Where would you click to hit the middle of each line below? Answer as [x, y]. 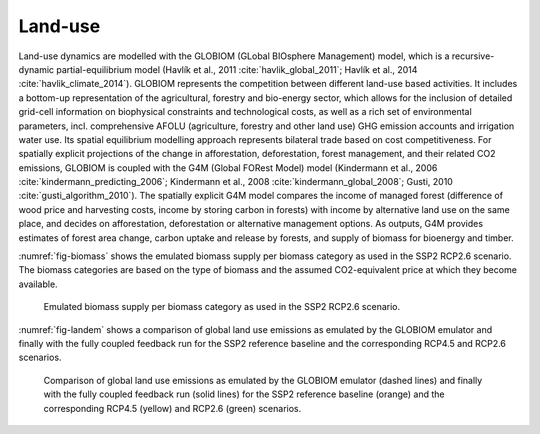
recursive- [473, 56]
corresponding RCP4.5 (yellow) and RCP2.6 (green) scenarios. [172, 408]
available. [38, 284]
